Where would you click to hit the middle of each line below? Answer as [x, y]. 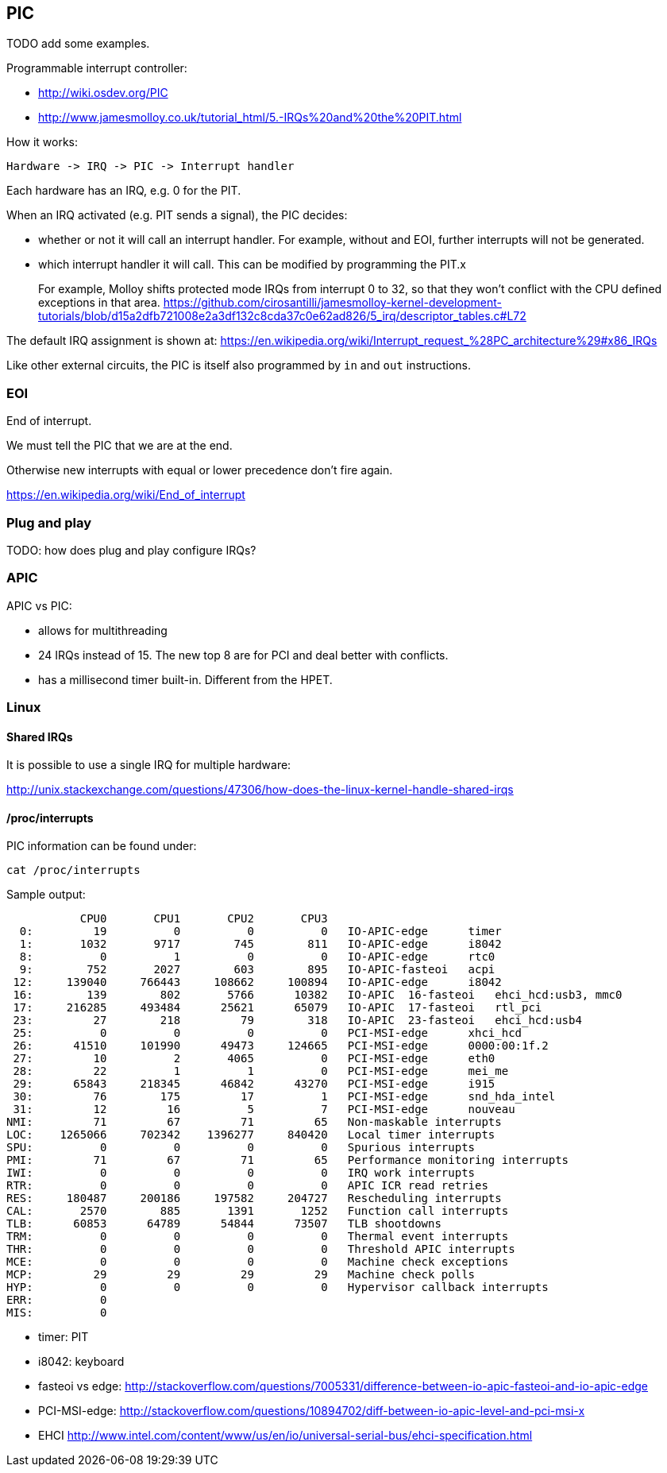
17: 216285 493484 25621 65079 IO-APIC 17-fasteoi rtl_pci [278, 1008]
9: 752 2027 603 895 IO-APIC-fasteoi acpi [257, 970]
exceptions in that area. [99, 303]
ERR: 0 [57, 1300]
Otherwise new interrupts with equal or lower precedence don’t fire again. [200, 470]
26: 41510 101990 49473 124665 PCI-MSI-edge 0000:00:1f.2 [281, 1046]
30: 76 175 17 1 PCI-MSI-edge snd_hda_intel [284, 1097]
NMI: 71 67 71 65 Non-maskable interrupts [254, 1122]
